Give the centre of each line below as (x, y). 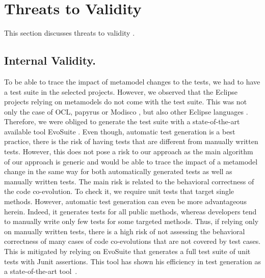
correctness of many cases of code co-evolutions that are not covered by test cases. (132, 241)
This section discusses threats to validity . (70, 33)
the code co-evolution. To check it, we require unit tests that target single (119, 191)
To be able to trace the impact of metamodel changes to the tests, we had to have (132, 81)
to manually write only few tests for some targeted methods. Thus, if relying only (131, 221)
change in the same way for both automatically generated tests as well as (118, 171)
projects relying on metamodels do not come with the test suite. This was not (126, 102)
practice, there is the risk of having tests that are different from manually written (131, 141)
